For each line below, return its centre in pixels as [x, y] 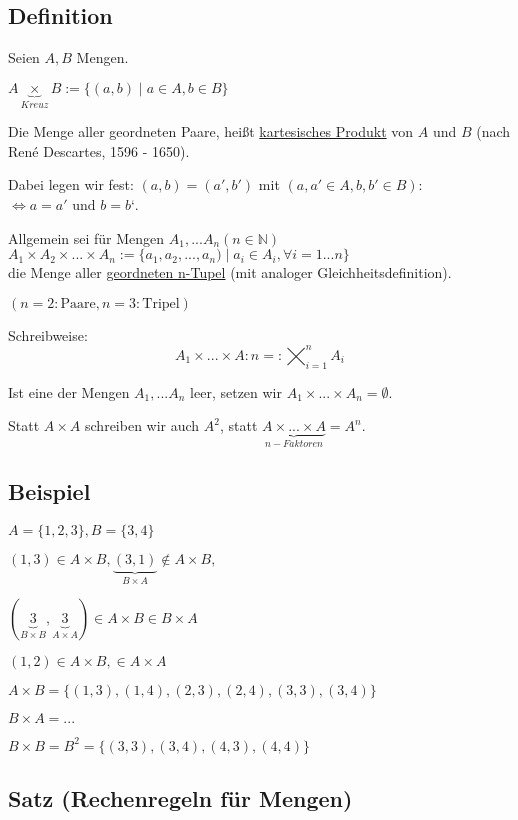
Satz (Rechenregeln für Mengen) [180, 798]
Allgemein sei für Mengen [86, 237]
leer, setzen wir [236, 391]
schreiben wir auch [142, 425]
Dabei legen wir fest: [71, 184]
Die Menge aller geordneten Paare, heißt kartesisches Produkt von [211, 131]
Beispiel [49, 491]
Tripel [161, 303]
